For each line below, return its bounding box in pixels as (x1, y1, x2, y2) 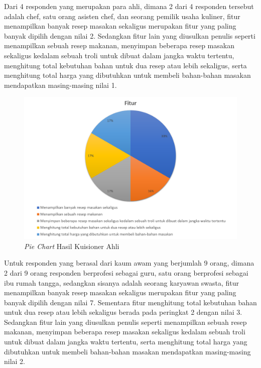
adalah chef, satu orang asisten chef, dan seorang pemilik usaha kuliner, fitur (4, 11, 240, 21)
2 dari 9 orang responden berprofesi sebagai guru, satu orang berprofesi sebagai (4, 267, 248, 278)
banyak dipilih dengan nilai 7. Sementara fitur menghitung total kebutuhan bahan (4, 297, 257, 307)
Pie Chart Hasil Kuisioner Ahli (24, 240, 119, 251)
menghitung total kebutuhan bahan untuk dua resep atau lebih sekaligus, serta (4, 60, 247, 70)
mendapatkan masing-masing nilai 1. (4, 79, 117, 90)
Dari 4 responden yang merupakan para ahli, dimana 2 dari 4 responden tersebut (4, 1, 254, 11)
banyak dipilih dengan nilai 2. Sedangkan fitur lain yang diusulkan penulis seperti (4, 30, 255, 41)
